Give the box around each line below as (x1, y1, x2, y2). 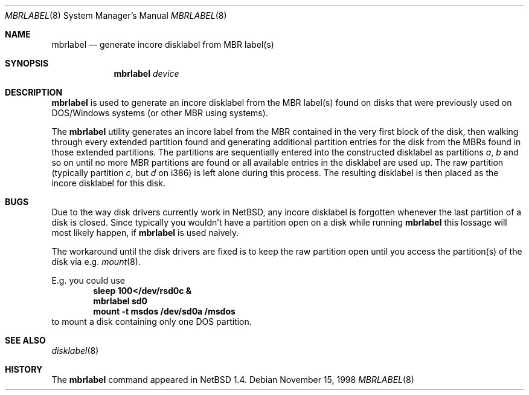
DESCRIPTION (5, 87, 63, 97)
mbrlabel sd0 (93, 296, 148, 306)
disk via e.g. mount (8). (51, 256, 141, 267)
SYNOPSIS (5, 58, 49, 68)
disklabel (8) (51, 345, 99, 356)
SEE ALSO (5, 335, 46, 345)
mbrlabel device (114, 68, 179, 79)
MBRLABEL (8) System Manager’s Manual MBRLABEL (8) (5, 10, 227, 21)
